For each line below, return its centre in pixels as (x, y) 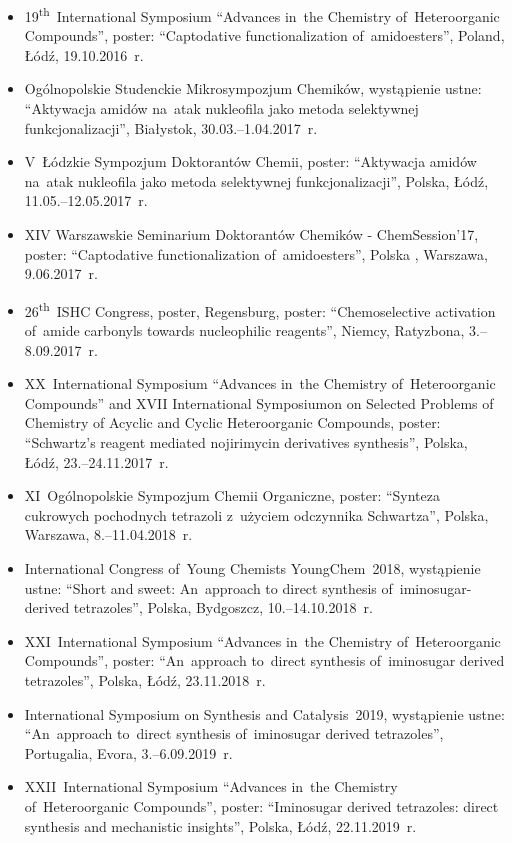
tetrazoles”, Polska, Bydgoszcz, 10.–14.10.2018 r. (223, 607)
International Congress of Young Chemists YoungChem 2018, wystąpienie (252, 567)
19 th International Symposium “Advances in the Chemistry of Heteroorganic (262, 14)
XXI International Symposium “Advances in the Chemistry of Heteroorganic (262, 640)
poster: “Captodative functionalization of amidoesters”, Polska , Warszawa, (256, 253)
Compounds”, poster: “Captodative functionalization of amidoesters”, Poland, (264, 35)
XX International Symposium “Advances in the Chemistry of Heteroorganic (260, 383)
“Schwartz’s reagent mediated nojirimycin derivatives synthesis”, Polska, (246, 442)
